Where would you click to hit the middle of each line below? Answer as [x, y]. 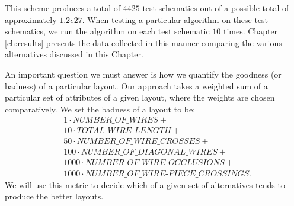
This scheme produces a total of [63, 8]
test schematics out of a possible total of [216, 8]
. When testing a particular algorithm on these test [175, 19]
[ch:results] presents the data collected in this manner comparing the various [143, 42]
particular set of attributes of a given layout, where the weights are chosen [140, 97]
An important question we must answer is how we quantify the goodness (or [143, 74]
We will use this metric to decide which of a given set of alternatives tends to [145, 184]
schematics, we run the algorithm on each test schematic [107, 31]
